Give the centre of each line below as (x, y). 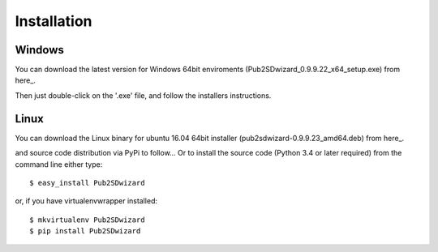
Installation (54, 21)
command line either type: (59, 164)
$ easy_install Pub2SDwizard (87, 183)
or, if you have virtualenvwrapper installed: (86, 201)
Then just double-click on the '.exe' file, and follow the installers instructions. (143, 95)
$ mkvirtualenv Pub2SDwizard (87, 220)
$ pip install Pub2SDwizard (85, 231)
